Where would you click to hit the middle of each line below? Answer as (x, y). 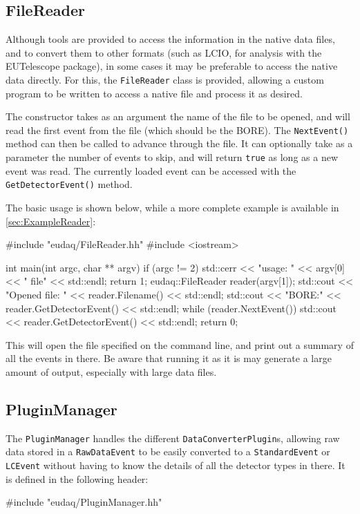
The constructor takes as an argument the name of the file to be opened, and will (178, 116)
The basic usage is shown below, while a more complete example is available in (172, 207)
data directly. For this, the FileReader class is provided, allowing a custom (165, 79)
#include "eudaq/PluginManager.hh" (84, 502)
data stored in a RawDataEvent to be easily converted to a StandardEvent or (168, 451)
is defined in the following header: (77, 478)
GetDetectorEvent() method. (69, 184)
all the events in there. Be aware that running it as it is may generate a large (169, 358)
